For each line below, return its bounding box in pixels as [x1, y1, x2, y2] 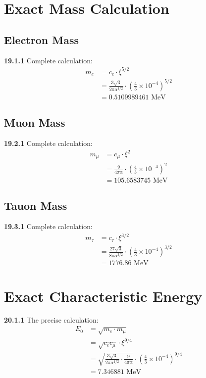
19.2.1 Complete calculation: [4, 138, 93, 148]
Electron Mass [4, 32, 79, 47]
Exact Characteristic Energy [4, 285, 203, 306]
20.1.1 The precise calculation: [4, 314, 99, 325]
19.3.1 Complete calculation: [4, 221, 93, 232]
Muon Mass [4, 115, 65, 130]
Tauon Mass [4, 198, 67, 213]
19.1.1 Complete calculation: [4, 55, 93, 65]
